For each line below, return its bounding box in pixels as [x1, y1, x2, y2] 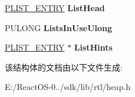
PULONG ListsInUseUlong [5, 21, 113, 34]
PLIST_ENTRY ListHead [5, 2, 105, 14]
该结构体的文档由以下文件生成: [5, 61, 123, 73]
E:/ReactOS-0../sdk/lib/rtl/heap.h [5, 81, 131, 93]
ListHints [74, 41, 113, 53]
